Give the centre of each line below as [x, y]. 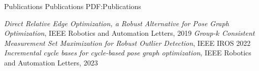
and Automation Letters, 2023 [51, 62]
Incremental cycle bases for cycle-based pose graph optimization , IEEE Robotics [128, 53]
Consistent [238, 33]
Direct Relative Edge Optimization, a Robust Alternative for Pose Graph [117, 23]
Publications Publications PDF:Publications [73, 6]
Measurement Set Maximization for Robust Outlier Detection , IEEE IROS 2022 [127, 43]
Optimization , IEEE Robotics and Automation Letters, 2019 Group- [110, 33]
